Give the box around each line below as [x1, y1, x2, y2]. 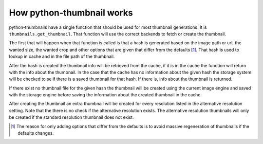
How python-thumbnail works [9, 7, 133, 18]
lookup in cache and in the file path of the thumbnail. [9, 54, 115, 59]
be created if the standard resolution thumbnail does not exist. [9, 114, 134, 120]
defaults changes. [18, 130, 54, 136]
